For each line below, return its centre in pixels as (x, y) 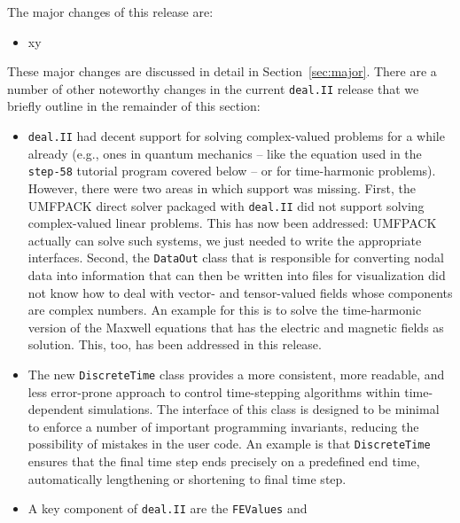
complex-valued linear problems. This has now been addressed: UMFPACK (232, 223)
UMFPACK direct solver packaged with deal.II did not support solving (226, 205)
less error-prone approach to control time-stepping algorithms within (214, 391)
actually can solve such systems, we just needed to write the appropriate (225, 240)
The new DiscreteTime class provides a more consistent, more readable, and (236, 374)
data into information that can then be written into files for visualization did (237, 275)
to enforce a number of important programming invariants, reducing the (223, 426)
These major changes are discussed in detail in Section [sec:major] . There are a (222, 71)
